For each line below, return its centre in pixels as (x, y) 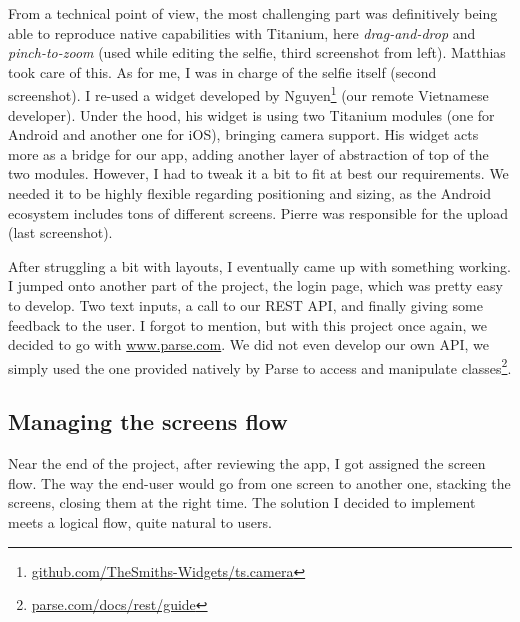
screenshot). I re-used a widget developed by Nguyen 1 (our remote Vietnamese (248, 94)
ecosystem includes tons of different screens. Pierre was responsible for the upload (258, 212)
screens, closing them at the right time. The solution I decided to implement (242, 502)
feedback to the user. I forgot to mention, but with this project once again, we (247, 324)
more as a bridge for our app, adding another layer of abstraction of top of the (248, 153)
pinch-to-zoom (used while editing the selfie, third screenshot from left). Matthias (257, 52)
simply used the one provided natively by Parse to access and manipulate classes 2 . (260, 366)
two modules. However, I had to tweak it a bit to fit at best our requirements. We (258, 173)
